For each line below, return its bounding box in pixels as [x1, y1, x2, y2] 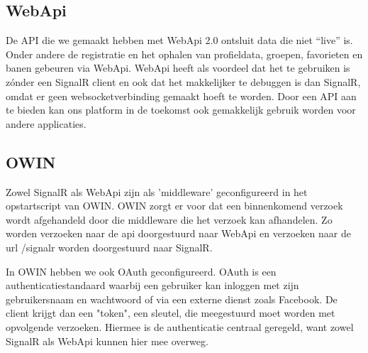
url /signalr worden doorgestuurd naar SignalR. [6, 239, 213, 254]
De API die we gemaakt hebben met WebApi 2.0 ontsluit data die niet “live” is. [6, 33, 353, 48]
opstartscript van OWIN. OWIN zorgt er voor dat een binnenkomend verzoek [6, 198, 343, 213]
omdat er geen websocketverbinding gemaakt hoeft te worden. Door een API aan [6, 88, 357, 103]
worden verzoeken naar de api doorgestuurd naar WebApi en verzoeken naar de [6, 226, 351, 241]
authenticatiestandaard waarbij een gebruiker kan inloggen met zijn [6, 278, 299, 293]
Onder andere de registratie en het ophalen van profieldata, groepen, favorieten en [6, 46, 363, 61]
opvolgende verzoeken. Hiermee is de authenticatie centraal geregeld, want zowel [6, 319, 354, 334]
